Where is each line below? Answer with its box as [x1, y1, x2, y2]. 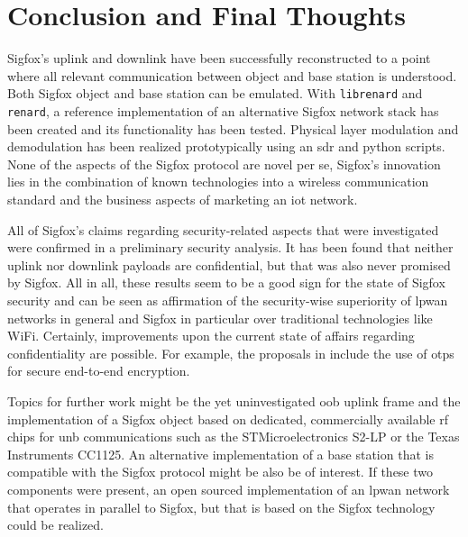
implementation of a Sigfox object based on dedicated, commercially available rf [7, 409, 448, 428]
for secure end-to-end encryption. [7, 361, 190, 380]
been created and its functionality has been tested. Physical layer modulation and [7, 119, 459, 138]
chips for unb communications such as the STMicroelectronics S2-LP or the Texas [7, 427, 460, 446]
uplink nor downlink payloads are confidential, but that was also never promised [7, 255, 451, 274]
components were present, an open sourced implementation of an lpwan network [7, 479, 450, 498]
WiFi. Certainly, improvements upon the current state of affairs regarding [7, 326, 415, 345]
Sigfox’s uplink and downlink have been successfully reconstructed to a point [7, 49, 431, 68]
